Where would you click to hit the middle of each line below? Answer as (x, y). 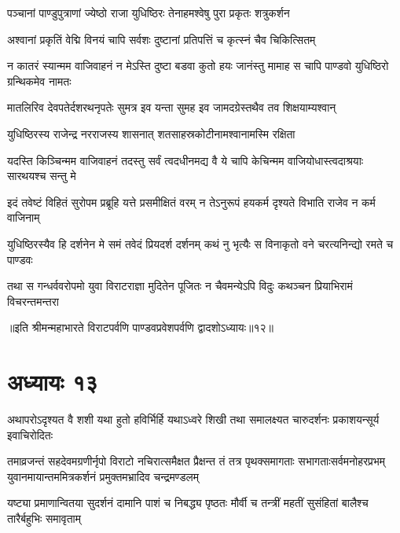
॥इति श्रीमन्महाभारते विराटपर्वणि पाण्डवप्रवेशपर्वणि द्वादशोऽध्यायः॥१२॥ (140, 327)
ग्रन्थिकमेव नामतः (39, 81)
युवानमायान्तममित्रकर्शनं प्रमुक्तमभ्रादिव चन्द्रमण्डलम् (103, 476)
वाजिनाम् (24, 217)
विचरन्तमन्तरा (33, 301)
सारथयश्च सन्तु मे (42, 176)
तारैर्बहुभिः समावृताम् (44, 518)
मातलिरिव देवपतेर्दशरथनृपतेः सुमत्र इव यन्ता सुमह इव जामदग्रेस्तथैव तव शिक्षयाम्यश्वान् (172, 107)
